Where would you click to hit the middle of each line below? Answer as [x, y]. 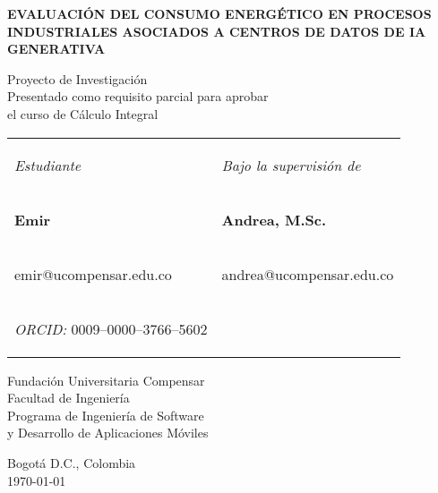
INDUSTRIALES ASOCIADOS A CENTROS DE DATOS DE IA [217, 31]
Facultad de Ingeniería [69, 398]
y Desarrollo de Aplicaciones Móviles [108, 433]
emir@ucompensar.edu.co [93, 274]
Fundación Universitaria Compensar [106, 380]
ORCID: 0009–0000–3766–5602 [111, 328]
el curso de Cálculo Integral [83, 113]
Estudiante [48, 165]
